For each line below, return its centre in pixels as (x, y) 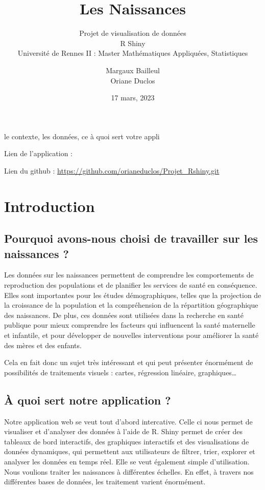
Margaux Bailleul (133, 70)
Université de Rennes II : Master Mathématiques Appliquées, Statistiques (133, 53)
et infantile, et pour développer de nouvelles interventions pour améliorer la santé (131, 335)
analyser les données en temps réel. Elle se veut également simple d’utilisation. (127, 461)
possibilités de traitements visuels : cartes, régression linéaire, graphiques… (121, 372)
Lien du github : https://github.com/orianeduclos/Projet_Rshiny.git (112, 170)
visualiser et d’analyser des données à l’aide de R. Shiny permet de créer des (124, 431)
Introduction (50, 206)
